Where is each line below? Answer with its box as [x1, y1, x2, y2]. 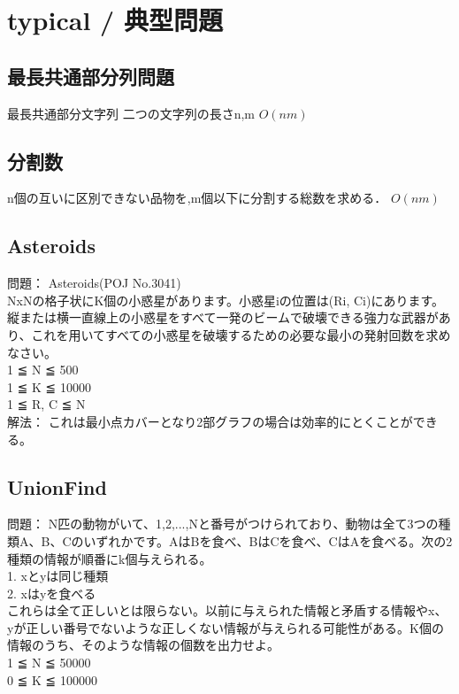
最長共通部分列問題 [7, 62, 174, 89]
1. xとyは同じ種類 [7, 567, 109, 585]
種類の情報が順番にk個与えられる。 [7, 549, 212, 567]
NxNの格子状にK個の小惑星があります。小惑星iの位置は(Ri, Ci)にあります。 [7, 290, 445, 309]
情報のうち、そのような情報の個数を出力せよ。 [7, 636, 279, 654]
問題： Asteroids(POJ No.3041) [7, 274, 181, 292]
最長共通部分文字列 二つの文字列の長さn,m [7, 104, 255, 122]
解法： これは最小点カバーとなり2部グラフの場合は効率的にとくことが [7, 412, 413, 430]
